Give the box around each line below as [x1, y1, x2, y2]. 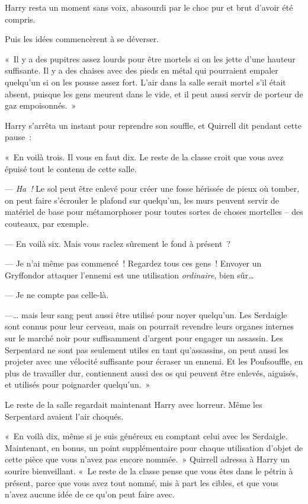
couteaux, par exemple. [5, 217, 89, 229]
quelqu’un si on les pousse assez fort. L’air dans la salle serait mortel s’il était [5, 75, 286, 88]
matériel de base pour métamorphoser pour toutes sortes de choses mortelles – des [5, 205, 303, 218]
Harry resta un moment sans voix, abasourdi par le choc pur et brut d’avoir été [5, 1, 293, 13]
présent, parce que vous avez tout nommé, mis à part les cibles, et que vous [5, 476, 278, 489]
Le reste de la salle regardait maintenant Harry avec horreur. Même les [5, 398, 262, 411]
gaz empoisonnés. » [5, 99, 76, 112]
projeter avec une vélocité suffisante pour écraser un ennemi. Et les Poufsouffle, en [5, 355, 303, 367]
